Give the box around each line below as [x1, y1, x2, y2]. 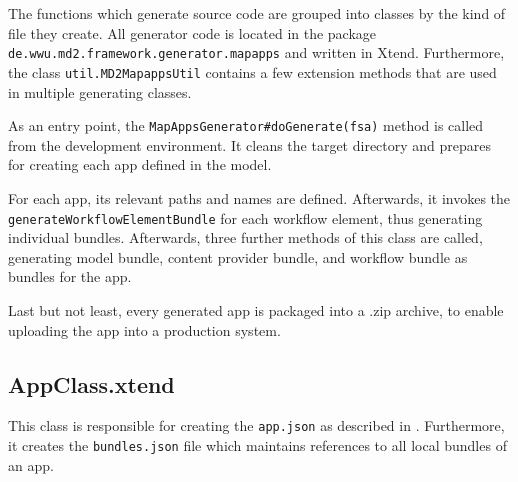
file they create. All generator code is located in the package [8, 22, 377, 43]
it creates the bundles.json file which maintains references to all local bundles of [8, 435, 507, 456]
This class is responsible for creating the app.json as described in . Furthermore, [8, 415, 505, 436]
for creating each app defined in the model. [8, 154, 272, 175]
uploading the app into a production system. [8, 319, 281, 340]
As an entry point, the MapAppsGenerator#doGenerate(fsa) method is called [8, 115, 484, 136]
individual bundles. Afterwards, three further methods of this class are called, [8, 227, 483, 248]
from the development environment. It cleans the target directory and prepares [8, 134, 492, 155]
